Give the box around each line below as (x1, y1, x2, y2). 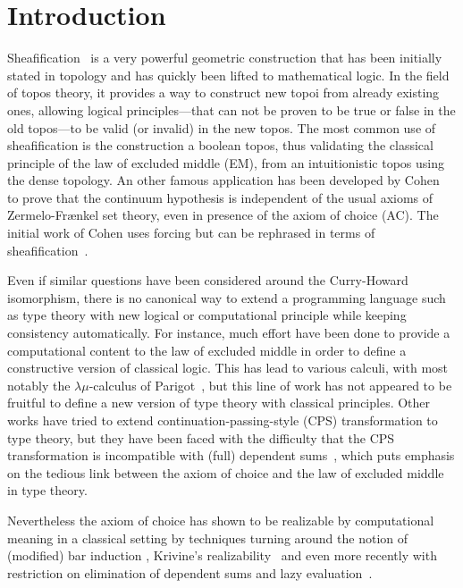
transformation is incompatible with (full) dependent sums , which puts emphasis (7, 446, 455, 465)
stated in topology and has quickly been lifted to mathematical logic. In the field (7, 65, 450, 84)
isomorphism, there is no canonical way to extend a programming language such (7, 288, 446, 307)
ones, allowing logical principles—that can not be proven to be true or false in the (7, 100, 456, 119)
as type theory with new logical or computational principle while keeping (7, 306, 407, 324)
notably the (7, 375, 71, 394)
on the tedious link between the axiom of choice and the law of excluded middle (7, 463, 444, 482)
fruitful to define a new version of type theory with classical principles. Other (7, 393, 431, 412)
